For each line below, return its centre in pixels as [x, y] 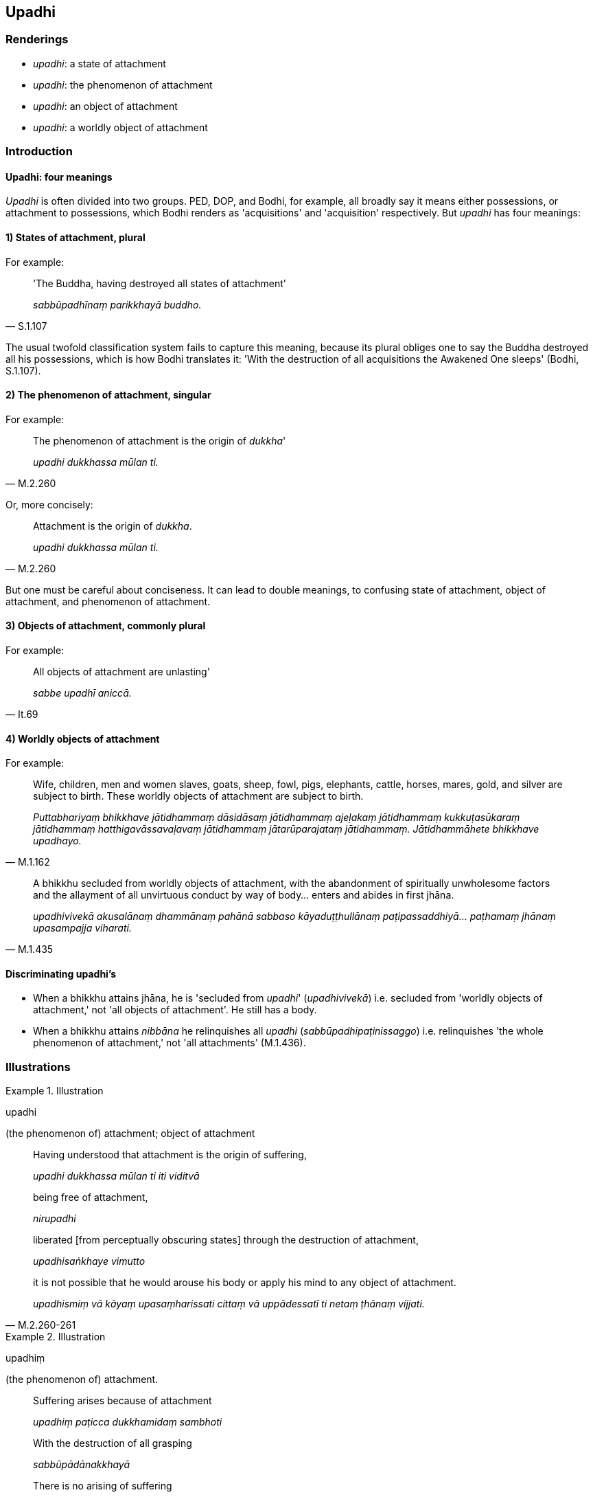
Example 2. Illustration [56, 1337]
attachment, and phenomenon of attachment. [108, 601]
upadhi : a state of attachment [100, 63]
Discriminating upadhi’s [61, 973]
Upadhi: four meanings [59, 177]
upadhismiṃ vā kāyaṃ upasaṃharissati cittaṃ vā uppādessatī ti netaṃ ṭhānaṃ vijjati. [229, 1304]
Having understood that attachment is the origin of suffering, [170, 1155]
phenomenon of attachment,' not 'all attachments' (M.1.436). [170, 1043]
